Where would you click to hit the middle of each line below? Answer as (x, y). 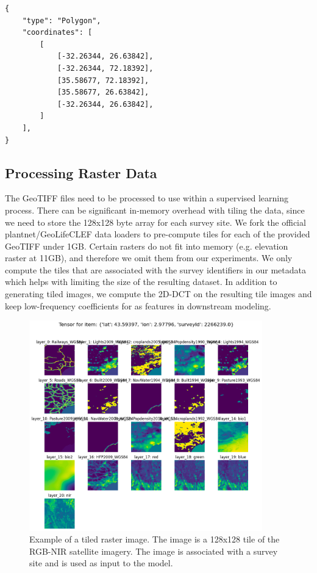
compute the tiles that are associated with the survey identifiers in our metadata (156, 269)
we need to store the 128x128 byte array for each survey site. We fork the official (155, 222)
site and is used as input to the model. (101, 563)
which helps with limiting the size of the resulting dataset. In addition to (141, 282)
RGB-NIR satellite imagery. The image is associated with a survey (154, 551)
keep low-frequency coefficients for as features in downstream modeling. (138, 305)
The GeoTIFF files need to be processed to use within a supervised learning (147, 198)
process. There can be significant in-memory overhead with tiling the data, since (155, 210)
